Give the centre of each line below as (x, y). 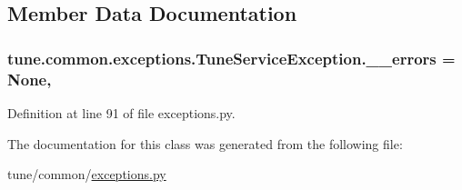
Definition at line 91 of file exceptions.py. (121, 112)
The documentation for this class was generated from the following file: (205, 143)
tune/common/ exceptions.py (87, 174)
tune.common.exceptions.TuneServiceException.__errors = (231, 58)
